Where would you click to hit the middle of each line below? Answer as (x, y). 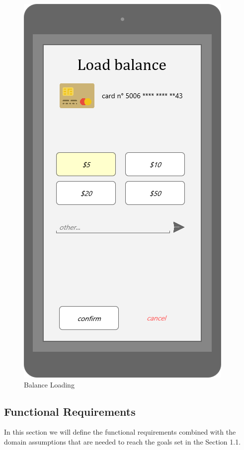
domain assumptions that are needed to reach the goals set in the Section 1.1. (122, 441)
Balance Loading (49, 384)
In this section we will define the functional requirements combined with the (120, 432)
